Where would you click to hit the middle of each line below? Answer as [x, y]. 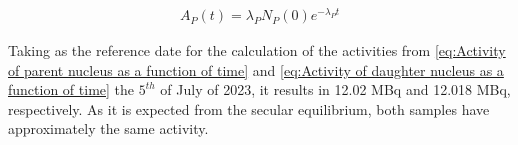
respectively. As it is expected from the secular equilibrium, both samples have [249, 108]
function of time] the [71, 89]
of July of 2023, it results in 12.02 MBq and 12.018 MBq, [335, 89]
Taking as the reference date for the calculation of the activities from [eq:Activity [257, 50]
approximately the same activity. [108, 128]
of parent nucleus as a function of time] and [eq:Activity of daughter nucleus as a [256, 69]
